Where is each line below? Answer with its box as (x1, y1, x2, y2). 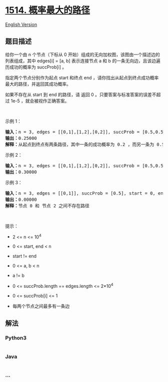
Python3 (5, 334, 26, 341)
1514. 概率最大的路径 (5, 5, 90, 16)
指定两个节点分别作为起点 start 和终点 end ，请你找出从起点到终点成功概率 (5, 75, 159, 81)
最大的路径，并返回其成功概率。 (5, 81, 71, 87)
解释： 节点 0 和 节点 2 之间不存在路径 (5, 203, 90, 208)
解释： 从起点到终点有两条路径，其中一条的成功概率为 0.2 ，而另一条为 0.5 (5, 141, 165, 147)
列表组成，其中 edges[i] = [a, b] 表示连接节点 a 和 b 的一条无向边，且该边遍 (5, 58, 161, 64)
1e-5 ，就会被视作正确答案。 (10, 98, 69, 104)
